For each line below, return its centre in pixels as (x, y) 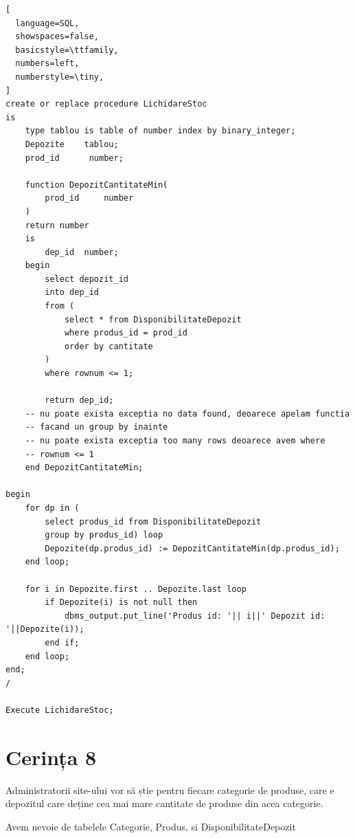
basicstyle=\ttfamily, (67, 50)
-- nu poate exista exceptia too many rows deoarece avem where (175, 441)
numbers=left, (47, 64)
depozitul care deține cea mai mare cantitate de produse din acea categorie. (164, 803)
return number (57, 225)
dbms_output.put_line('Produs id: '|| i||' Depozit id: (195, 616)
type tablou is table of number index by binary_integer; (160, 131)
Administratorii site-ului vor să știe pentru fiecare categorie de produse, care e (170, 790)
